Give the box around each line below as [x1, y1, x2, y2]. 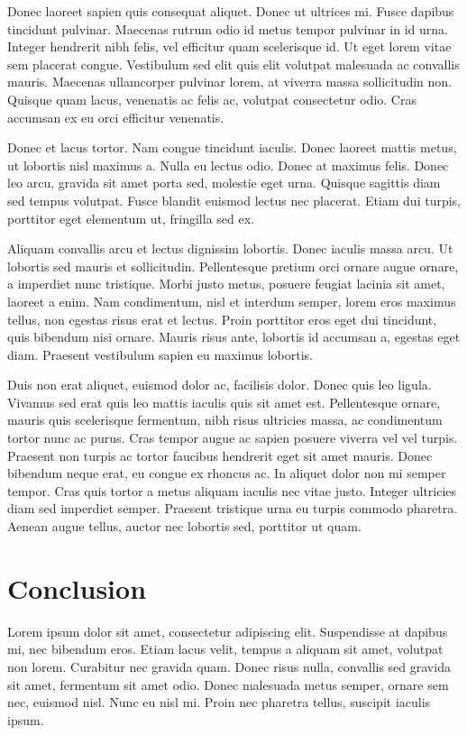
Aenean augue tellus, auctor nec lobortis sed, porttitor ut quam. [7, 517, 362, 536]
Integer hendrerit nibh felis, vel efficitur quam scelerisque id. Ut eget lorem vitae [7, 37, 452, 56]
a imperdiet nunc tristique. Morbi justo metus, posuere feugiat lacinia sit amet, [7, 274, 445, 293]
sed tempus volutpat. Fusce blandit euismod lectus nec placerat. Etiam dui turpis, [7, 190, 462, 209]
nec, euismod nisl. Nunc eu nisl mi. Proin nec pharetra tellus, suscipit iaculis [7, 693, 431, 712]
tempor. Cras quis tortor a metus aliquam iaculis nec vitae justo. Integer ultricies [7, 481, 457, 500]
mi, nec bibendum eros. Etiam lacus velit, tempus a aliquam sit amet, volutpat [7, 639, 444, 658]
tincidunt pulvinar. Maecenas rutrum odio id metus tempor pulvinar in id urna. [7, 19, 448, 38]
